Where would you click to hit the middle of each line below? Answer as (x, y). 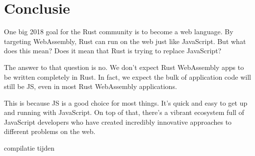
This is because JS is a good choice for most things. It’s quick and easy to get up (126, 102)
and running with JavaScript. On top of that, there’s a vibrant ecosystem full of (124, 112)
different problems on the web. (50, 131)
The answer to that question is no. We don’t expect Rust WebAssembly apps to (124, 67)
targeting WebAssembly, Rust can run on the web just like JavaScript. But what (125, 41)
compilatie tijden (29, 148)
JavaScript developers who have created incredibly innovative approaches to (118, 122)
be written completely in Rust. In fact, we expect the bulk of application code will (127, 77)
